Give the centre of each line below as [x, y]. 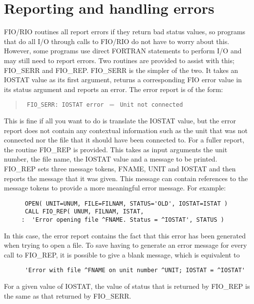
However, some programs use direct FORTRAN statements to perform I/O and [123, 51]
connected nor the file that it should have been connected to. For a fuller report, [124, 140]
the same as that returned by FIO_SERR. [68, 295]
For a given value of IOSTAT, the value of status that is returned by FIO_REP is [127, 286]
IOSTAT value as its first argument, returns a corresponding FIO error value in [123, 80]
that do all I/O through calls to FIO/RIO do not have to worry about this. [117, 41]
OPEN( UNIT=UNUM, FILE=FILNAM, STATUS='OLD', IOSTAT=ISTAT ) [126, 203]
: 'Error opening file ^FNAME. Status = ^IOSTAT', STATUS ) [123, 220]
